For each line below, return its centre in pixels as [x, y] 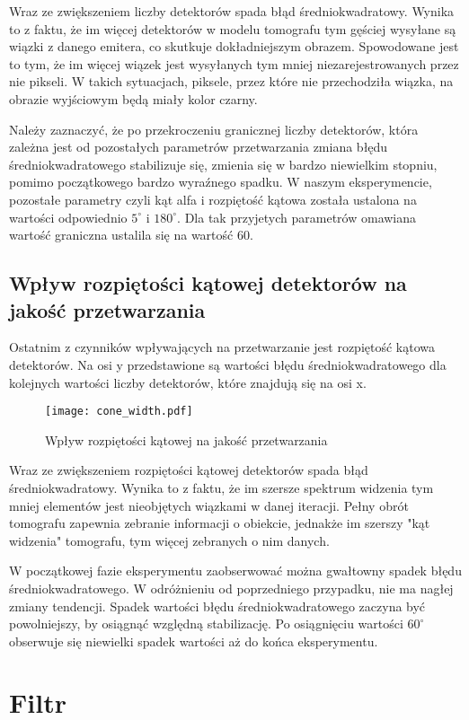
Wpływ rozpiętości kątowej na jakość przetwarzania [186, 439]
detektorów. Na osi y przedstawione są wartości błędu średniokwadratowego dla [228, 364]
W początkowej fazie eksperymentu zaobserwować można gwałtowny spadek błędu [235, 571]
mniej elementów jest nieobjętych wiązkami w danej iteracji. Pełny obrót [209, 505]
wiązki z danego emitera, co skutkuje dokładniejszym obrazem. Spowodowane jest [234, 46]
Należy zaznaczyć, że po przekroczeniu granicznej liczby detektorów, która [214, 129]
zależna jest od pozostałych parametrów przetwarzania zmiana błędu [199, 147]
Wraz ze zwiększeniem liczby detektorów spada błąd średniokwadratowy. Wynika [232, 11]
